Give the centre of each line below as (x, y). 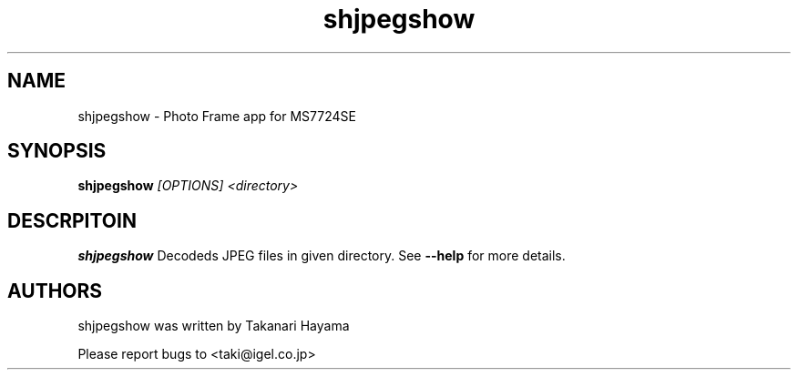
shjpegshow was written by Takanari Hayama (214, 326)
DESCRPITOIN (72, 220)
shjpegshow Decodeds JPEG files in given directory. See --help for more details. (322, 256)
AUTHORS (55, 290)
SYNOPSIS (57, 151)
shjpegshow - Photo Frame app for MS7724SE (217, 116)
